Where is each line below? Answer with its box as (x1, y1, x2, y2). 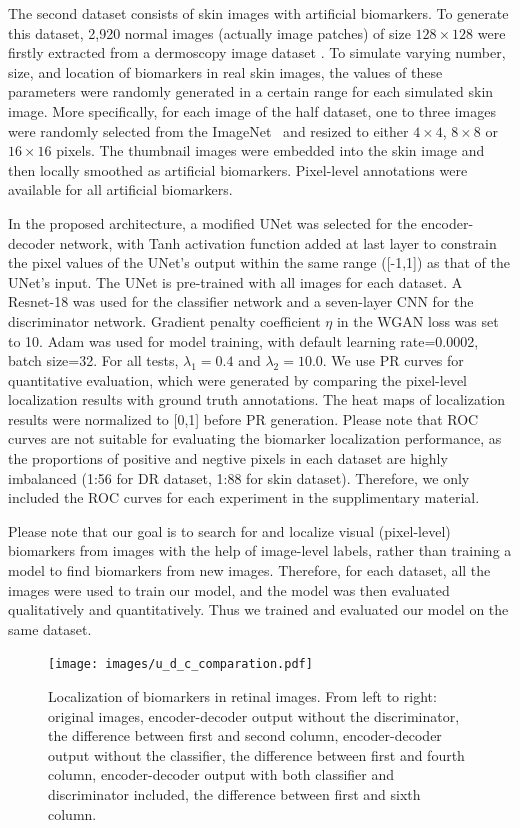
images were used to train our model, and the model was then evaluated (8, 579, 450, 600)
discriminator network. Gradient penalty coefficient (8, 310, 321, 331)
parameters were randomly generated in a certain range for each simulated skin (8, 81, 494, 102)
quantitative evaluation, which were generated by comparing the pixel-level (8, 369, 468, 390)
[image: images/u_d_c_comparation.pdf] (48, 657, 313, 672)
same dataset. (8, 618, 92, 639)
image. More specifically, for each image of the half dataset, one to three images (8, 100, 496, 121)
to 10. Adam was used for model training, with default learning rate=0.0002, (8, 330, 479, 351)
